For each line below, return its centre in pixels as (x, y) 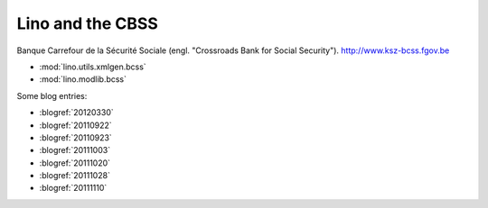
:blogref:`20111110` (73, 188)
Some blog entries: (52, 95)
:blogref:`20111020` (75, 163)
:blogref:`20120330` (76, 113)
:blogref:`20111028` (75, 176)
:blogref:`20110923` (75, 137)
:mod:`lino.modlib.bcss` (83, 79)
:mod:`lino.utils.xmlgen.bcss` (93, 67)
